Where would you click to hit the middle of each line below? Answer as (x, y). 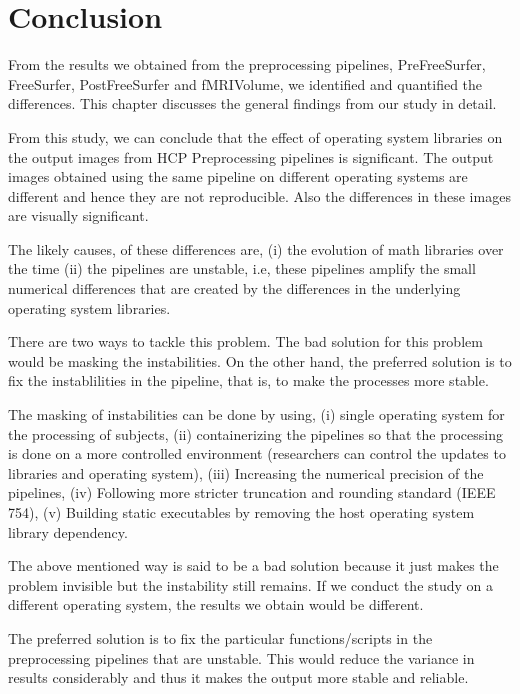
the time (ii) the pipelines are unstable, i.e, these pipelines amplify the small (242, 268)
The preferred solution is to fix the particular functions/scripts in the (220, 637)
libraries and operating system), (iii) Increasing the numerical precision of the (246, 472)
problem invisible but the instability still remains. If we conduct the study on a (251, 584)
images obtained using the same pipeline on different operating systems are (238, 176)
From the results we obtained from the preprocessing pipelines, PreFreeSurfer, (247, 64)
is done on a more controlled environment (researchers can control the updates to (257, 453)
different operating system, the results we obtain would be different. (216, 604)
